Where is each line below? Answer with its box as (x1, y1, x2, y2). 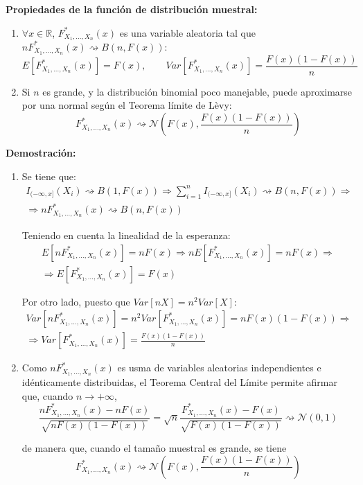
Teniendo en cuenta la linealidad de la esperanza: (21, 227, 231, 242)
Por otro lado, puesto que (21, 294, 130, 308)
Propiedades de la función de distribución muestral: (6, 2, 258, 16)
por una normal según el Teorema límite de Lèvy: (21, 98, 232, 112)
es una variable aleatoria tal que (119, 25, 256, 39)
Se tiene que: (21, 168, 76, 183)
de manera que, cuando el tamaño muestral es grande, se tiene (21, 441, 287, 455)
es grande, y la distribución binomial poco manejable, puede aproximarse (42, 84, 353, 98)
